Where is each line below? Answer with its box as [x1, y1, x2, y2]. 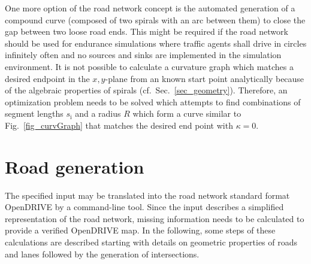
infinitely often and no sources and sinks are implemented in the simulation [5, 48, 282, 61]
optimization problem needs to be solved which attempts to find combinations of [5, 95, 301, 108]
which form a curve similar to [132, 107, 241, 120]
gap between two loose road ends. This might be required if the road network [5, 25, 288, 38]
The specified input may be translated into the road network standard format [5, 189, 290, 201]
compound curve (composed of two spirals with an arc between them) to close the [5, 13, 306, 26]
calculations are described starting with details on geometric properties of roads [5, 236, 298, 248]
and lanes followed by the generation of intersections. [5, 247, 200, 260]
